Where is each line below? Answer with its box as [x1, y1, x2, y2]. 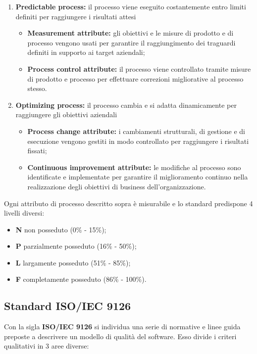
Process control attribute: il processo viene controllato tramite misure [27, 63, 251, 74]
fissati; [27, 145, 47, 156]
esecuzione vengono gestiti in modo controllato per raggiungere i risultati [27, 135, 249, 146]
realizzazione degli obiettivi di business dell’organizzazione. [27, 181, 206, 191]
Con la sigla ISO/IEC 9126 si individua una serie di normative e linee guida [4, 321, 241, 332]
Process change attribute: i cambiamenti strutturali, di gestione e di [27, 126, 246, 136]
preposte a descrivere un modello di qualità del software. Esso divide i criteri [4, 331, 237, 341]
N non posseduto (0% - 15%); [15, 224, 106, 234]
